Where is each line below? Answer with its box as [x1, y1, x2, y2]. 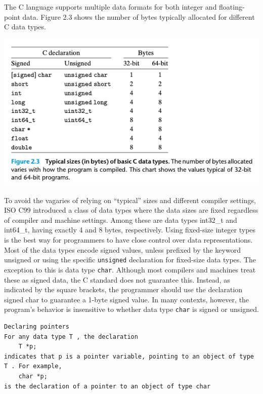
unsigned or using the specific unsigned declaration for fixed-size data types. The [4, 254, 256, 265]
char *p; [18, 372, 48, 380]
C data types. [4, 21, 46, 32]
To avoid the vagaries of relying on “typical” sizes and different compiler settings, [4, 194, 256, 205]
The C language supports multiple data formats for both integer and [4, 2, 217, 12]
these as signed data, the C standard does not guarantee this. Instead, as [4, 274, 230, 285]
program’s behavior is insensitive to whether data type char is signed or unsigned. [4, 304, 259, 314]
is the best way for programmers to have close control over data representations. [4, 234, 253, 245]
